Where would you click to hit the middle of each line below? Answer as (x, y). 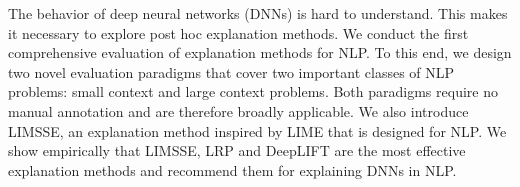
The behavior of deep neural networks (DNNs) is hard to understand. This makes (258, 13)
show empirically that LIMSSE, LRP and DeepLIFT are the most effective (237, 150)
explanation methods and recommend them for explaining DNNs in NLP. (232, 169)
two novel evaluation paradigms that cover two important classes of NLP (231, 71)
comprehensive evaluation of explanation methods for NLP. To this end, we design (260, 52)
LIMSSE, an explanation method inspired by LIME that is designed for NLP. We (257, 130)
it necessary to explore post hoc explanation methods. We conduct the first (238, 32)
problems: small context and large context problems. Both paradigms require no (253, 91)
